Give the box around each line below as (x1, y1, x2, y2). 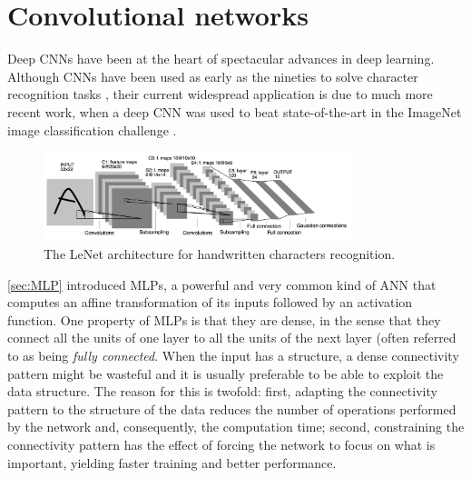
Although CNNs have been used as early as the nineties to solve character (7, 66, 418, 85)
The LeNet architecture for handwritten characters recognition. (44, 244, 396, 264)
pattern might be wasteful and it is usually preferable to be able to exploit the (7, 363, 444, 383)
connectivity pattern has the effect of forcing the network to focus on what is (7, 435, 436, 453)
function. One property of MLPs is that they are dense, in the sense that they (7, 310, 441, 329)
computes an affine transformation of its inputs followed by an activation (7, 293, 413, 312)
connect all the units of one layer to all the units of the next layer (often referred (7, 328, 456, 347)
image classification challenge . (7, 120, 177, 139)
